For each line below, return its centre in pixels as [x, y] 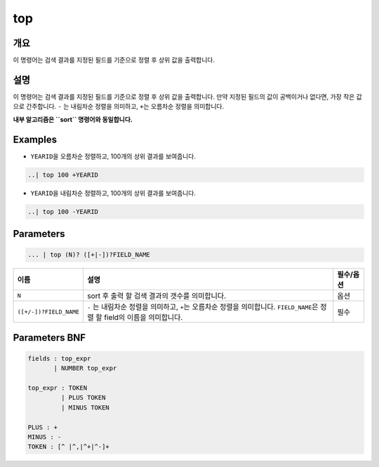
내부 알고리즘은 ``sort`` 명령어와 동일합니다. [73, 119]
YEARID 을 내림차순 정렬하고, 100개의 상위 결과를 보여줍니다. [113, 193]
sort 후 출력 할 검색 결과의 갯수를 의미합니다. [157, 296]
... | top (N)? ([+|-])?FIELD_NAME [89, 255]
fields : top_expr [59, 358]
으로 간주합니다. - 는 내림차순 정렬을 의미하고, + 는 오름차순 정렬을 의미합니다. [119, 107]
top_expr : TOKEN [58, 388]
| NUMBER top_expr [85, 368]
